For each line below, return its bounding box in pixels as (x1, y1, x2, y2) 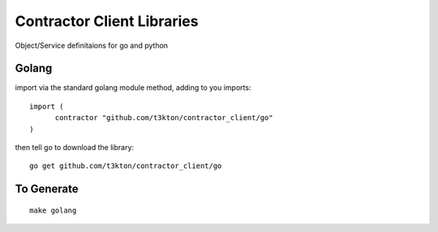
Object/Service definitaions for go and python (15, 41, 169, 50)
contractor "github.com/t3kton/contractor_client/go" (54, 114, 273, 122)
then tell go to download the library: (15, 143, 134, 153)
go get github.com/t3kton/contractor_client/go (29, 161, 222, 170)
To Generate (15, 183, 79, 196)
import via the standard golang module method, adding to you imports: (15, 83, 251, 92)
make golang (29, 205, 77, 215)
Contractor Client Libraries (15, 12, 199, 30)
